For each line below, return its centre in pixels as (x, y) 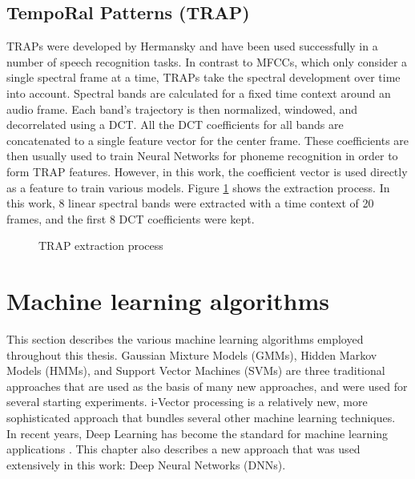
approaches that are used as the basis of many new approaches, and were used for (207, 386)
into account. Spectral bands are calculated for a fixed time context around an (199, 93)
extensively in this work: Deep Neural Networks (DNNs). (146, 464)
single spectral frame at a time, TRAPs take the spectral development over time (203, 77)
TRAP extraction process (101, 246)
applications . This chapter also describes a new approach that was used (183, 449)
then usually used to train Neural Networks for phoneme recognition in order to (202, 156)
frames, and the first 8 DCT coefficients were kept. (131, 218)
